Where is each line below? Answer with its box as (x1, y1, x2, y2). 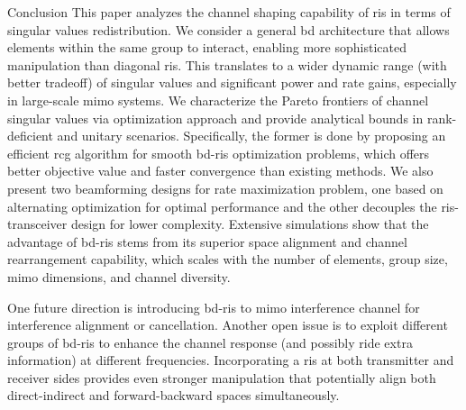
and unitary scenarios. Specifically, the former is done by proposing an (57, 126, 446, 145)
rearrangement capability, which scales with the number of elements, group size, (7, 250, 448, 269)
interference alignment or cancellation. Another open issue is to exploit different (7, 315, 448, 334)
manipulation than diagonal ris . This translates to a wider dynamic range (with (7, 55, 447, 74)
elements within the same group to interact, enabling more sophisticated (7, 38, 407, 57)
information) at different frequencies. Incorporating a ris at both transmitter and (7, 351, 454, 369)
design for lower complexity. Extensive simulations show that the (70, 214, 429, 233)
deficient (7, 126, 53, 145)
